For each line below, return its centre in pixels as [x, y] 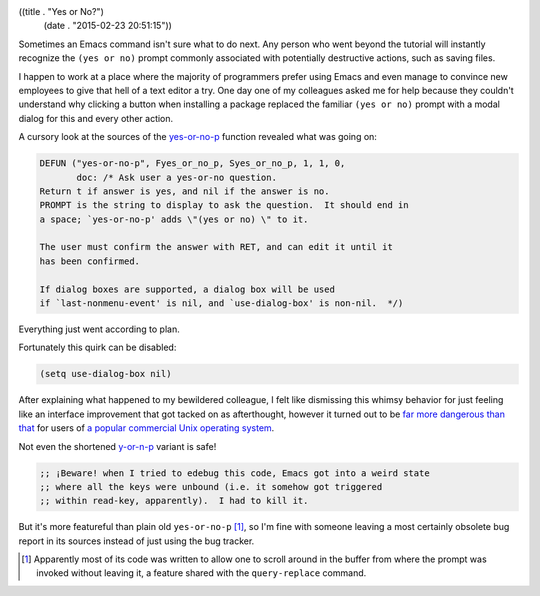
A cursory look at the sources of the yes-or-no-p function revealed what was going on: [197, 137]
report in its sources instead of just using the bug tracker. [136, 541]
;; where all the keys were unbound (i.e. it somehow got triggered [211, 486]
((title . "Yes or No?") [61, 11]
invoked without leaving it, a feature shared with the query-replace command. [201, 573]
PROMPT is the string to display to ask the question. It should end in [224, 205]
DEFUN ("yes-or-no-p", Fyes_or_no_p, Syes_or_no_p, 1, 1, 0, [192, 163]
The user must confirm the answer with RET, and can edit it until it [216, 247]
